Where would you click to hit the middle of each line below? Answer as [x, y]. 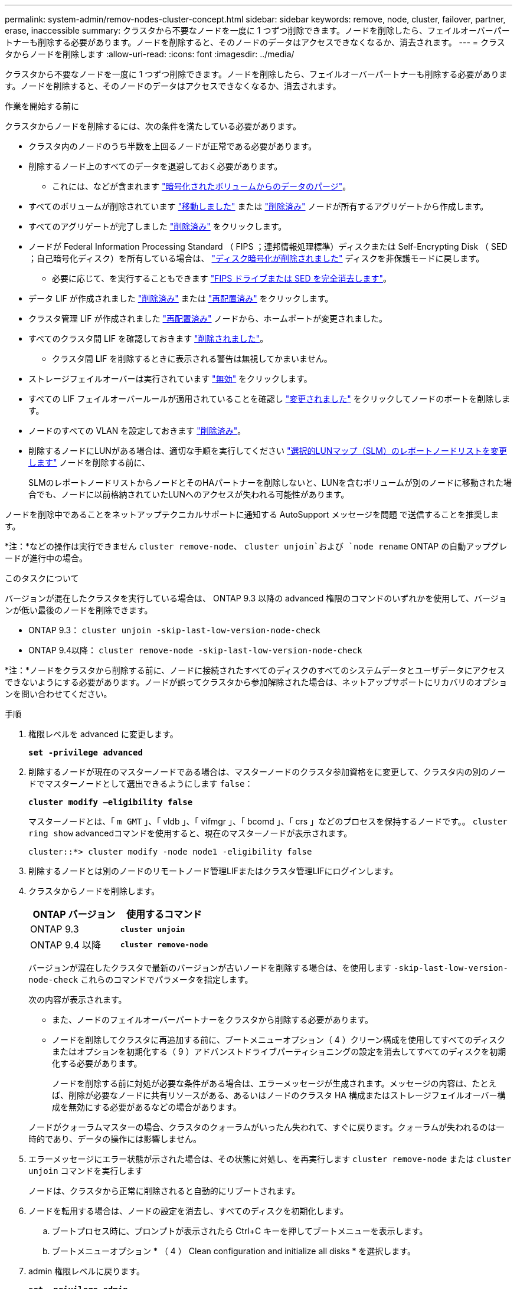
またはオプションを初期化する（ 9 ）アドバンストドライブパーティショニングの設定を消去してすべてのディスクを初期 [279, 1051]
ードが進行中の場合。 [46, 558]
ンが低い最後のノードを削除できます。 [79, 610]
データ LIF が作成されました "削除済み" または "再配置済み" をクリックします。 [181, 298]
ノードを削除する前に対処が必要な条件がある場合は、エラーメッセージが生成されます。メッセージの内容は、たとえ [274, 1083]
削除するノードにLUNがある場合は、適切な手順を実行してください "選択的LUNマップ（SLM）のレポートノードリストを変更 [268, 451]
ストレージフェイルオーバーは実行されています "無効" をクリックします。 [170, 379]
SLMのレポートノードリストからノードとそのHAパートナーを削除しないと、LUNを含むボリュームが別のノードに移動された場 [270, 482]
